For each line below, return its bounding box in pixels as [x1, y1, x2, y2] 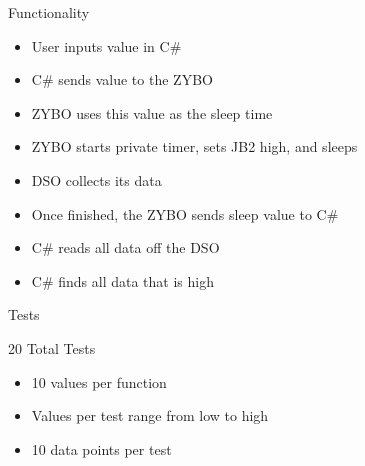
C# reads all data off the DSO [31, 237, 220, 258]
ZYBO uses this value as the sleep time [31, 102, 273, 123]
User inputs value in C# [31, 35, 182, 56]
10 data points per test [31, 438, 172, 459]
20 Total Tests [8, 337, 96, 358]
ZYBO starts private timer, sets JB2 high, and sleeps [31, 136, 358, 157]
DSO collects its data [31, 169, 162, 190]
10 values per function [31, 371, 167, 392]
